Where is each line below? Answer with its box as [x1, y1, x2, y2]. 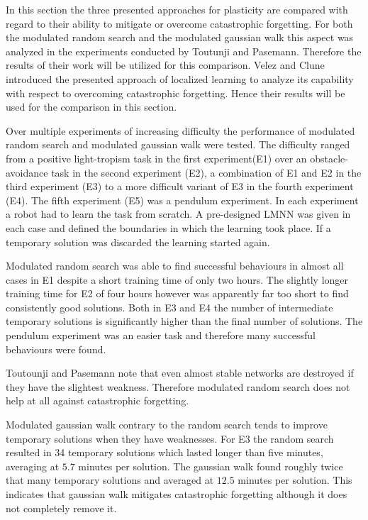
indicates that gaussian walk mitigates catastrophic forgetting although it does [6, 487, 347, 501]
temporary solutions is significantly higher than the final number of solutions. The [6, 314, 363, 328]
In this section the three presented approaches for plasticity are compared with [6, 2, 348, 16]
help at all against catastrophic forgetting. [6, 393, 189, 408]
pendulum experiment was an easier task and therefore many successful [6, 328, 316, 343]
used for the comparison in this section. [6, 99, 177, 114]
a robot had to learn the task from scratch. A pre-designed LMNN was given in [6, 206, 351, 221]
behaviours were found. [6, 341, 106, 356]
